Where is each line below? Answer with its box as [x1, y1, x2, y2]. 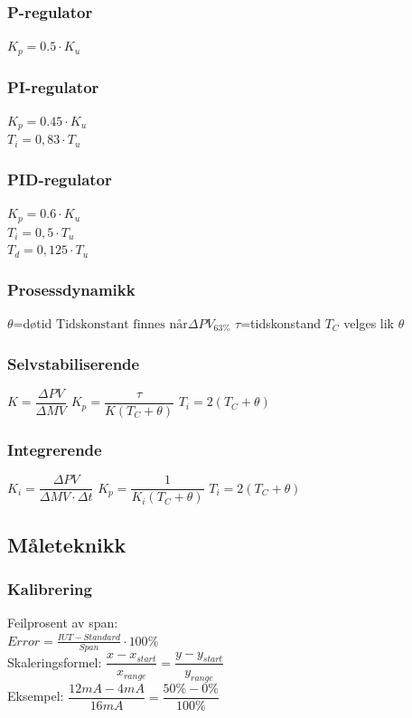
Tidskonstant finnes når [56, 318, 188, 332]
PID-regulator [7, 167, 112, 190]
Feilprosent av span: [7, 613, 118, 632]
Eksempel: [7, 686, 64, 705]
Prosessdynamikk [7, 278, 136, 300]
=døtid [13, 314, 52, 333]
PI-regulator [7, 75, 99, 98]
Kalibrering [7, 577, 92, 600]
